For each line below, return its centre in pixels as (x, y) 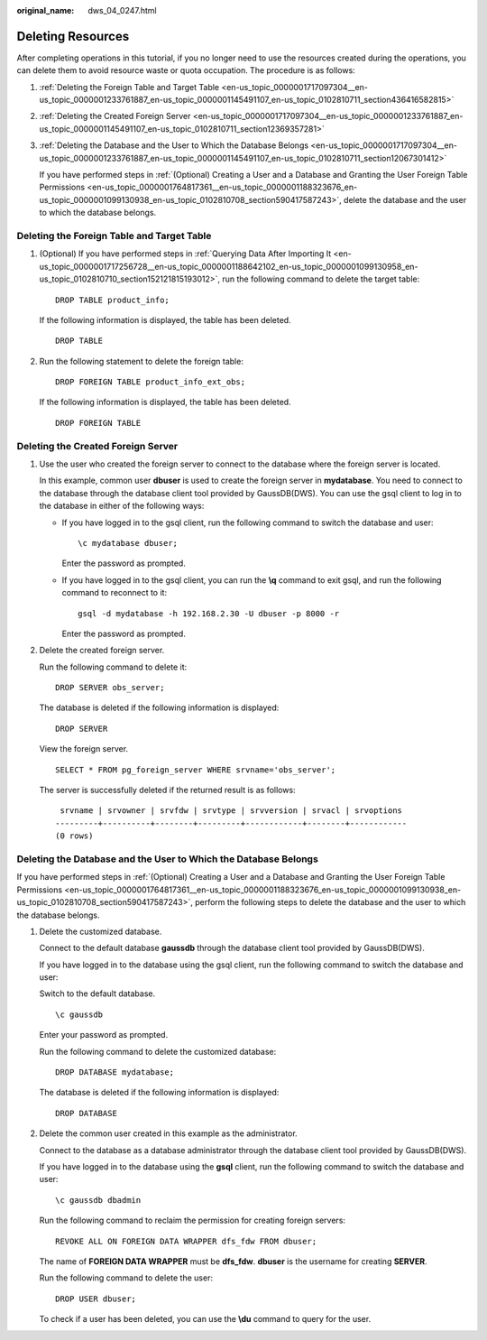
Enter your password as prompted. (104, 1035)
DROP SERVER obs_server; (110, 688)
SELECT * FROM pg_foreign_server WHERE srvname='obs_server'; (196, 770)
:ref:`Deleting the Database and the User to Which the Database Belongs (174, 145)
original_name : (46, 10)
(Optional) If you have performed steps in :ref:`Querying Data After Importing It (185, 254)
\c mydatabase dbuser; (128, 543)
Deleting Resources (73, 36)
